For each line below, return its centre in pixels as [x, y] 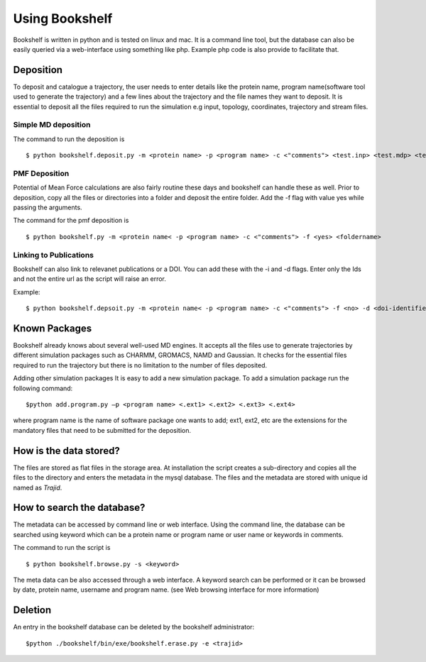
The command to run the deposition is [69, 139]
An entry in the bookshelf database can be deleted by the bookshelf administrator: [134, 627]
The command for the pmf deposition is [71, 221]
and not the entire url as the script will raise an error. [90, 279]
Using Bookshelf [63, 18]
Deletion [32, 610]
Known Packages [53, 328]
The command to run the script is [62, 548]
